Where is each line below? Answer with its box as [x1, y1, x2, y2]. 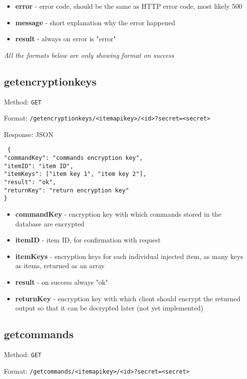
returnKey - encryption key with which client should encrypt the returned [15, 293, 241, 303]
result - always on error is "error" [15, 34, 116, 44]
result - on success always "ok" [15, 277, 108, 287]
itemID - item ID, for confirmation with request [15, 235, 161, 245]
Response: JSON [4, 129, 53, 139]
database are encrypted [15, 218, 84, 228]
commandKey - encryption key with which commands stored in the [15, 209, 222, 219]
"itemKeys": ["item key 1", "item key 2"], [4, 171, 147, 178]
